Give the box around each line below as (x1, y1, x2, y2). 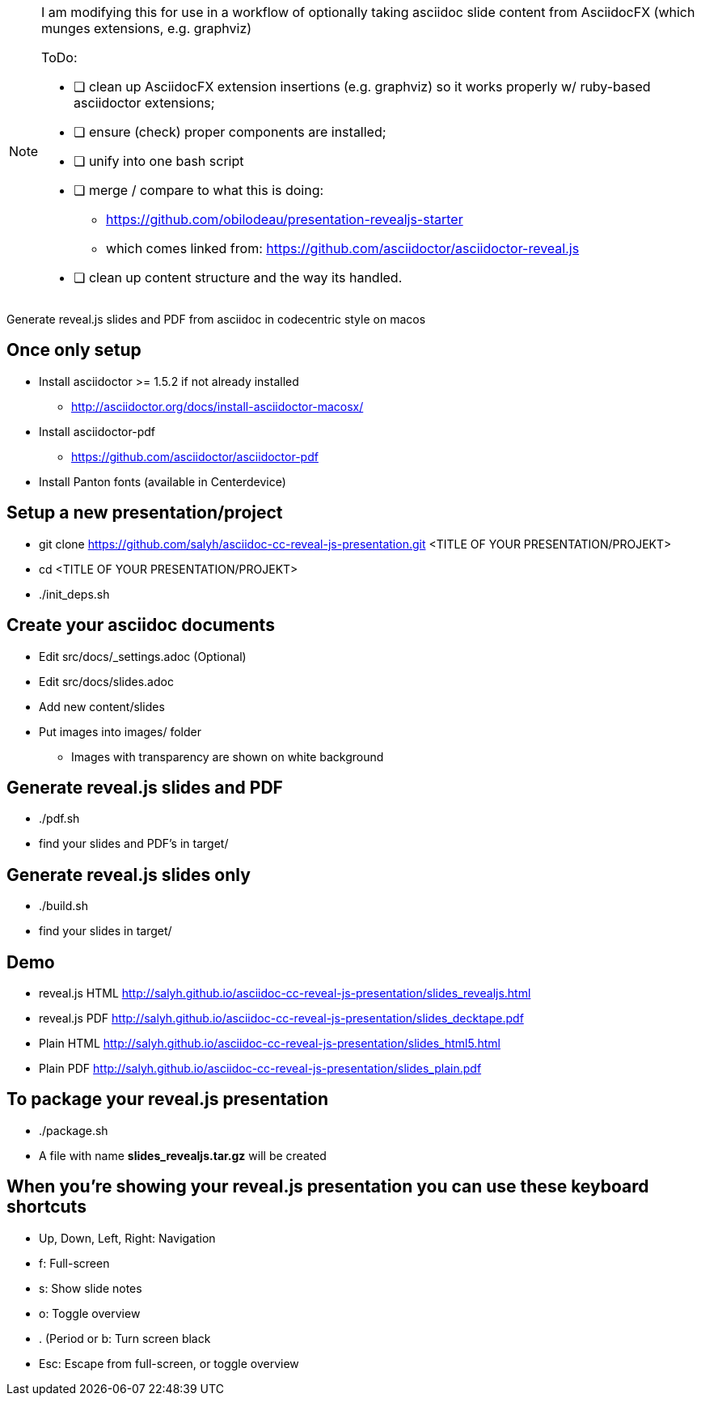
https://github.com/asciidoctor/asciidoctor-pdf (71, 449, 319, 464)
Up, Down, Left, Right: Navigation (39, 1230, 216, 1245)
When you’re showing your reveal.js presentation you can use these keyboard (6, 1176, 649, 1197)
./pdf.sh (39, 811, 80, 826)
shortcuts (6, 1197, 87, 1218)
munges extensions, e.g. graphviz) (41, 20, 252, 36)
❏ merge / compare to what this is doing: (74, 182, 324, 198)
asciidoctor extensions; (74, 95, 215, 111)
